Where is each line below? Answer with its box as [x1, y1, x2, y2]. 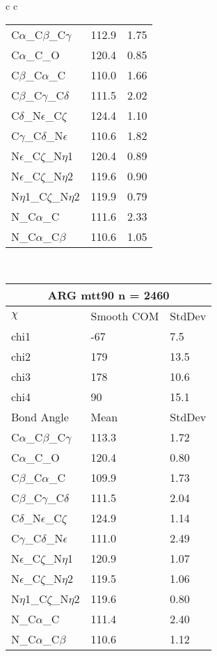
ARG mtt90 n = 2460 [47, 287, 170, 304]
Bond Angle [11, 409, 69, 425]
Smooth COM [90, 308, 159, 325]
